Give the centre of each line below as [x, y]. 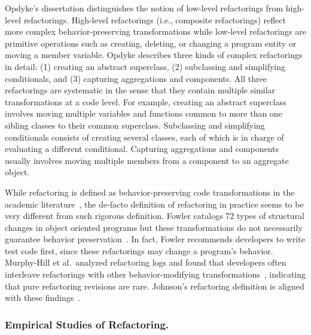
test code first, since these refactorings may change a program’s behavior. [139, 250]
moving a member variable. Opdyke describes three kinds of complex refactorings [154, 55]
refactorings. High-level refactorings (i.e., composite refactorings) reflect [155, 19]
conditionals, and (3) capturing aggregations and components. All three [136, 78]
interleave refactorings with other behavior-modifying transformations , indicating [155, 274]
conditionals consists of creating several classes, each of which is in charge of [144, 137]
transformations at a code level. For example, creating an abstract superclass [146, 101]
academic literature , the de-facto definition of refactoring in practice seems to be [154, 204]
